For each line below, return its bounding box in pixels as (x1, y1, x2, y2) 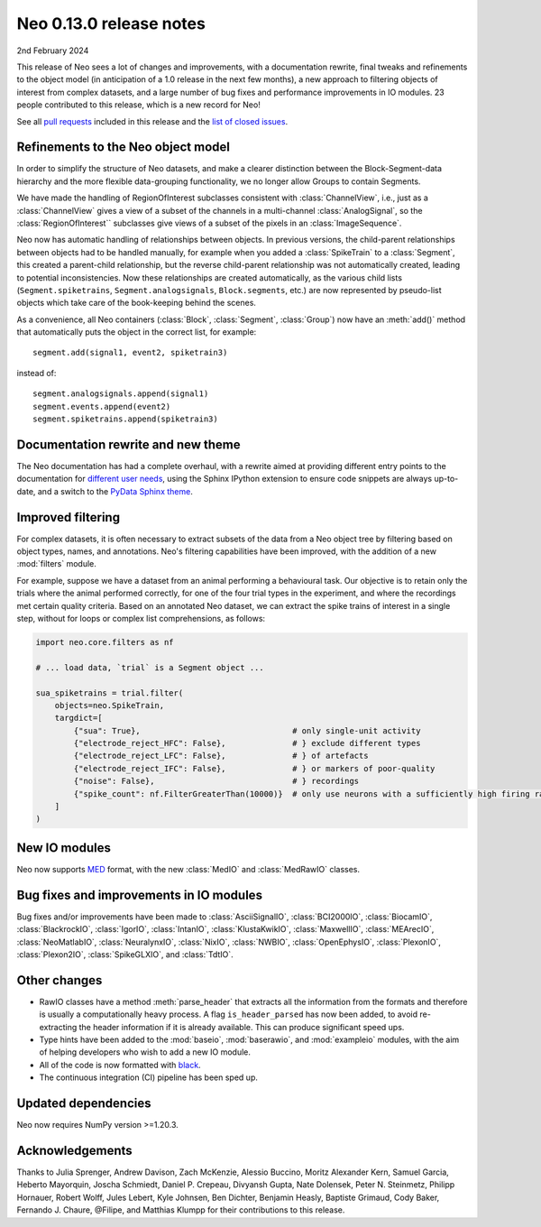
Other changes (16, 973, 103, 988)
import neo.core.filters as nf (35, 637, 175, 647)
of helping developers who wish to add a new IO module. (39, 1047, 252, 1057)
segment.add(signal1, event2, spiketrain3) (32, 347, 228, 358)
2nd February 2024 (16, 45, 89, 56)
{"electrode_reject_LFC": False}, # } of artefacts (73, 751, 369, 761)
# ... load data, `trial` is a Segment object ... (35, 662, 265, 672)
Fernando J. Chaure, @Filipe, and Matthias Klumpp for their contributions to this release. (16, 1204, 345, 1215)
